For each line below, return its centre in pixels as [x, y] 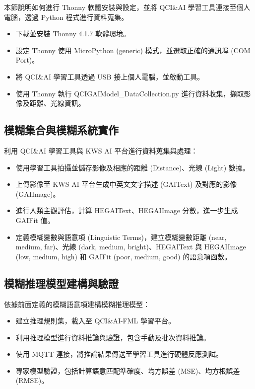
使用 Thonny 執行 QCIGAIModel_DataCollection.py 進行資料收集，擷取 [130, 93]
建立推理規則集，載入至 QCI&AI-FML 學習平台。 [96, 321]
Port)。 [27, 60]
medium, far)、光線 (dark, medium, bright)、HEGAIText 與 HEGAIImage [131, 247]
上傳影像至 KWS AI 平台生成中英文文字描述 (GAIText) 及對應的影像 [126, 184]
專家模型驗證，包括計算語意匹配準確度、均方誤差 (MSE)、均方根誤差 [128, 370]
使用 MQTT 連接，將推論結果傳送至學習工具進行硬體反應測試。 [119, 354]
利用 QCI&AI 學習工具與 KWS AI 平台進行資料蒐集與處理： [101, 150]
